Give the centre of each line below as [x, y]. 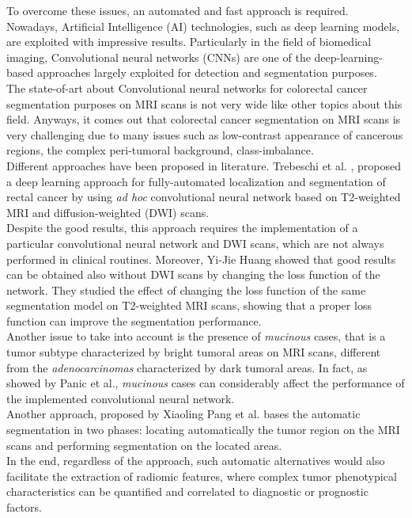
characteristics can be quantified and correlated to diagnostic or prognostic [187, 491]
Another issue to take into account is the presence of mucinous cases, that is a [196, 336]
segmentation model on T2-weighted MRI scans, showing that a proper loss [189, 305]
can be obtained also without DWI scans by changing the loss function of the [193, 274]
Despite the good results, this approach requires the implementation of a [182, 228]
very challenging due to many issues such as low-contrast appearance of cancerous [205, 134]
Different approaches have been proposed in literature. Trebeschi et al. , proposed [204, 165]
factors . [24, 507]
